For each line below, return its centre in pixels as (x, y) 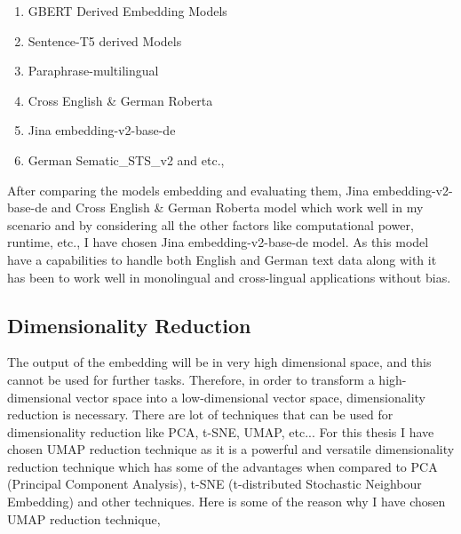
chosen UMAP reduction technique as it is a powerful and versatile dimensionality (231, 449)
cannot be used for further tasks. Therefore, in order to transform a (191, 379)
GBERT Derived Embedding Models (127, 11)
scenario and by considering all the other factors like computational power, (211, 224)
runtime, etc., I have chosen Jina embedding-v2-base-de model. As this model (218, 242)
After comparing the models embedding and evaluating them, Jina (188, 190)
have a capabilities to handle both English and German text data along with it (222, 259)
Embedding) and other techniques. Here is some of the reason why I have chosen (227, 502)
